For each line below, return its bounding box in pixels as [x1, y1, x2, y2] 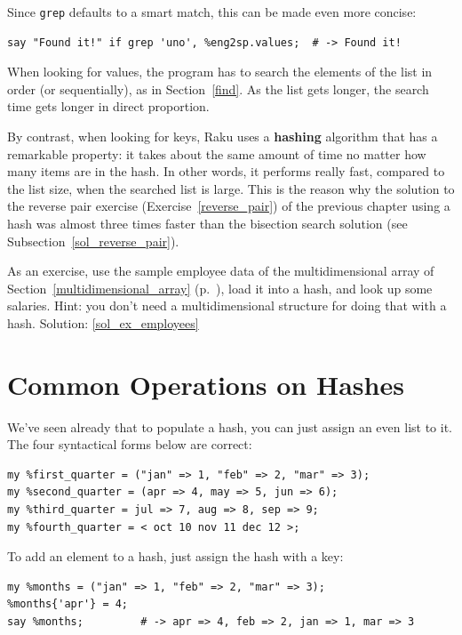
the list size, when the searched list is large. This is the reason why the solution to [7, 179, 455, 197]
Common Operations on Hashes [7, 366, 404, 402]
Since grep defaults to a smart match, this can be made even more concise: [7, 3, 417, 20]
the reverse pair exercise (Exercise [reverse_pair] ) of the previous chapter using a [7, 197, 450, 215]
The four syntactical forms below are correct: [7, 435, 252, 454]
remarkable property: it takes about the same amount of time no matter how [7, 144, 426, 163]
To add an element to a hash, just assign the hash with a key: [7, 547, 344, 566]
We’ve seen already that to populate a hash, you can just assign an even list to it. [7, 417, 452, 436]
